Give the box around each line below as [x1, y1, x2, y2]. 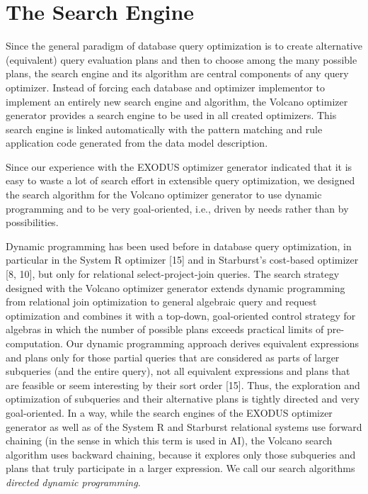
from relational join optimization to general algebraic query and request [6, 294, 317, 309]
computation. [6, 336, 63, 350]
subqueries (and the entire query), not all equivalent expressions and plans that [6, 364, 350, 378]
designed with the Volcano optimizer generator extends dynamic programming [6, 280, 345, 295]
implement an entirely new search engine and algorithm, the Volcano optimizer [6, 94, 348, 108]
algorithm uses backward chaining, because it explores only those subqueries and [6, 447, 356, 461]
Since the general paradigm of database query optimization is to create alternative [6, 38, 362, 53]
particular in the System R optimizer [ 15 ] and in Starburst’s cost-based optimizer [6, 252, 359, 267]
